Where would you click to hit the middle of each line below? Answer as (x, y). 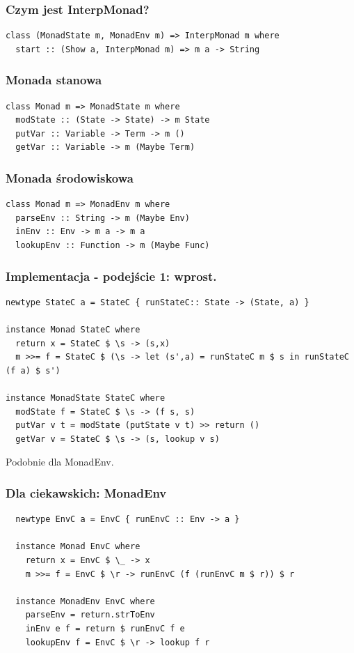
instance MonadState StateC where (86, 398)
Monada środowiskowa (70, 177)
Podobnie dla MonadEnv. (60, 462)
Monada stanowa (54, 80)
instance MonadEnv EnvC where (85, 601)
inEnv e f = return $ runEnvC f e (105, 628)
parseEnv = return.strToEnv (90, 615)
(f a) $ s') (33, 370)
